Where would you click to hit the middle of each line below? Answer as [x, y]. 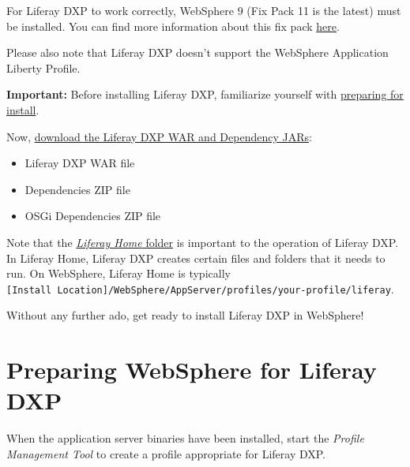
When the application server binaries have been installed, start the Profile [185, 438]
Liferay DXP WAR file [80, 163]
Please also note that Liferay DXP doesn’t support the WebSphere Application [197, 52]
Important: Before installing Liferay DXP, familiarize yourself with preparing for [205, 94]
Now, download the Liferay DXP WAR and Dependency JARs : [159, 136]
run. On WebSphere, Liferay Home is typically [118, 273]
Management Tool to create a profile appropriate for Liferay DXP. [166, 453]
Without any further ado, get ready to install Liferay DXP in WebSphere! [185, 315]
